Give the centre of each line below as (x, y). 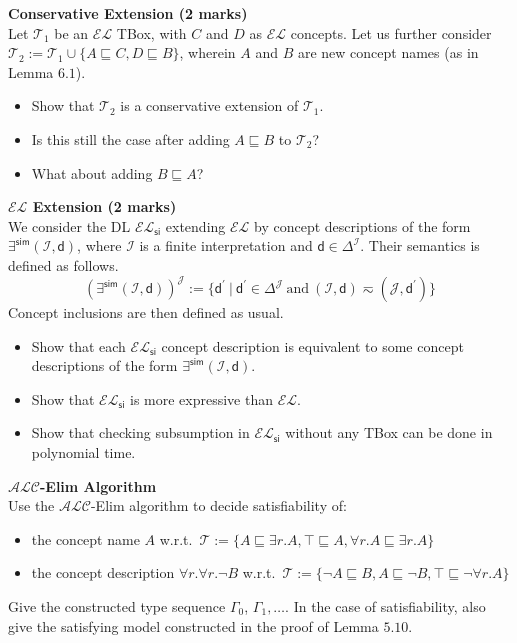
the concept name (85, 538)
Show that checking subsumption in (140, 432)
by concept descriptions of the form (362, 225)
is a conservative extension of (209, 105)
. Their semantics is (420, 245)
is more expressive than (202, 398)
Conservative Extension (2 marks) (128, 13)
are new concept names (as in (388, 52)
